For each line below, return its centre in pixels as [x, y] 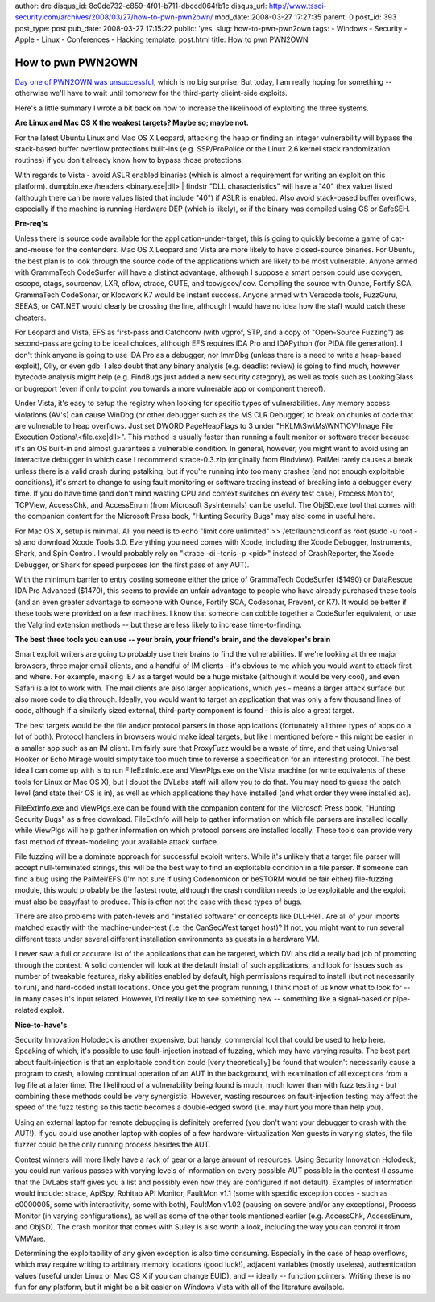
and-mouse [34, 250]
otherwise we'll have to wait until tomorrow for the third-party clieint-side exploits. [151, 93]
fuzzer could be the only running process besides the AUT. [113, 1145]
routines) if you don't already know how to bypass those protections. [129, 160]
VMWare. [30, 1238]
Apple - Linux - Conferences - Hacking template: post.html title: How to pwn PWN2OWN [162, 39]
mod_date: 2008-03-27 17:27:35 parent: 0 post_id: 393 [306, 17]
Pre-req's [31, 224]
